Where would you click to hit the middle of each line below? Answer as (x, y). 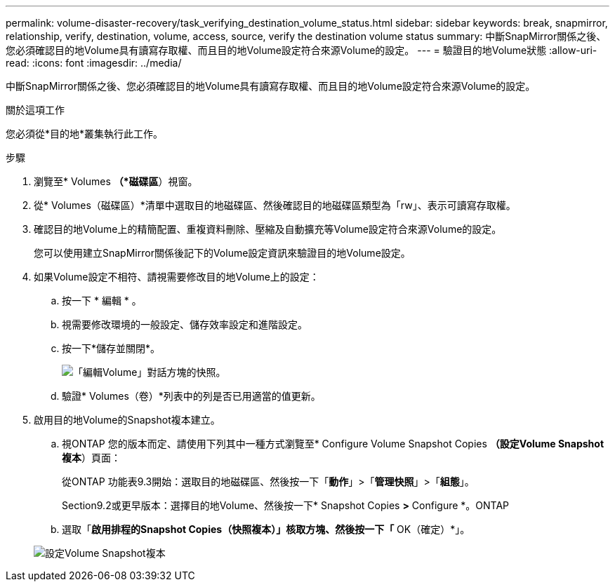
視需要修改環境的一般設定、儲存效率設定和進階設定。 (185, 324)
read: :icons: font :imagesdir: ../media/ (94, 63)
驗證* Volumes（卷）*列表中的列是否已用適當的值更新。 (191, 396)
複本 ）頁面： (91, 458)
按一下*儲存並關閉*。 (111, 348)
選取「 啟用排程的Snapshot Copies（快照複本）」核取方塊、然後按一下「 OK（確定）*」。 (266, 529)
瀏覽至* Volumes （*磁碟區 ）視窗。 (116, 181)
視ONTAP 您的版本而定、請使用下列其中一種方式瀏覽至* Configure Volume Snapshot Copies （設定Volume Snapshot (333, 444)
